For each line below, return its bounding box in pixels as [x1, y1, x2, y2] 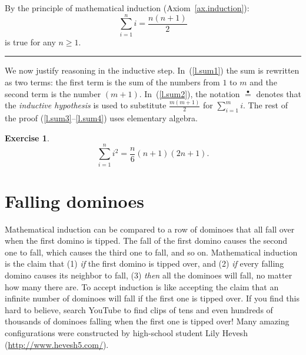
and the [250, 75, 277, 88]
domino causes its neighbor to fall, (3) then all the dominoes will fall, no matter [5, 269, 292, 281]
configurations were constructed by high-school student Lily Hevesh [5, 326, 248, 339]
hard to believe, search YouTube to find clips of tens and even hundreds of [5, 303, 273, 316]
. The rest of [243, 99, 288, 111]
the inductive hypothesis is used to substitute [5, 99, 167, 111]
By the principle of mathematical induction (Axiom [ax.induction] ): [5, 2, 250, 14]
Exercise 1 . [5, 131, 49, 144]
